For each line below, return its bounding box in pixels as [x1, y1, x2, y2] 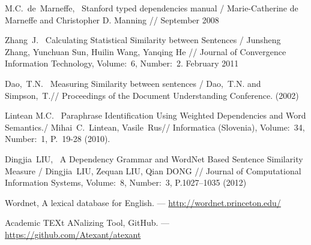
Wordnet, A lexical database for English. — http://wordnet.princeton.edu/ [5, 196, 281, 208]
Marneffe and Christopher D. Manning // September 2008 [5, 13, 219, 26]
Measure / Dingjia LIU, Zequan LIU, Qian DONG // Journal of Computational [5, 164, 301, 177]
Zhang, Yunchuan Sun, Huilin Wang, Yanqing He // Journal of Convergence [5, 45, 286, 58]
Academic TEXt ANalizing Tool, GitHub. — [5, 216, 170, 229]
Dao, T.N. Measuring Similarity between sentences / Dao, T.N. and [5, 77, 261, 89]
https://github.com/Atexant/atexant [5, 228, 141, 240]
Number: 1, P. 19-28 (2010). [5, 132, 110, 145]
